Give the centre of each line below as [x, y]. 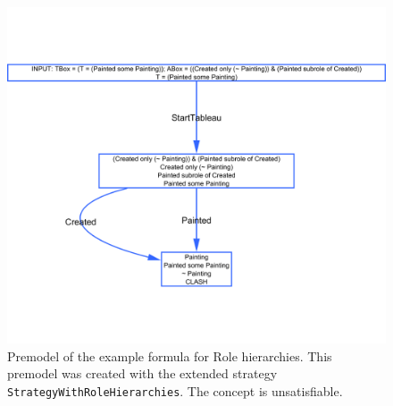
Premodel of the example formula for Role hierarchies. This [170, 355]
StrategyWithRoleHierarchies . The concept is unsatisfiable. [175, 390]
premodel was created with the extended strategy [142, 373]
